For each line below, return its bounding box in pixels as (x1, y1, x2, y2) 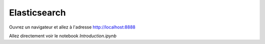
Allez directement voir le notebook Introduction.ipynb (9, 33, 117, 39)
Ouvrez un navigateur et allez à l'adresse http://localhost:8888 (9, 24, 136, 30)
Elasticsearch (9, 7, 66, 18)
